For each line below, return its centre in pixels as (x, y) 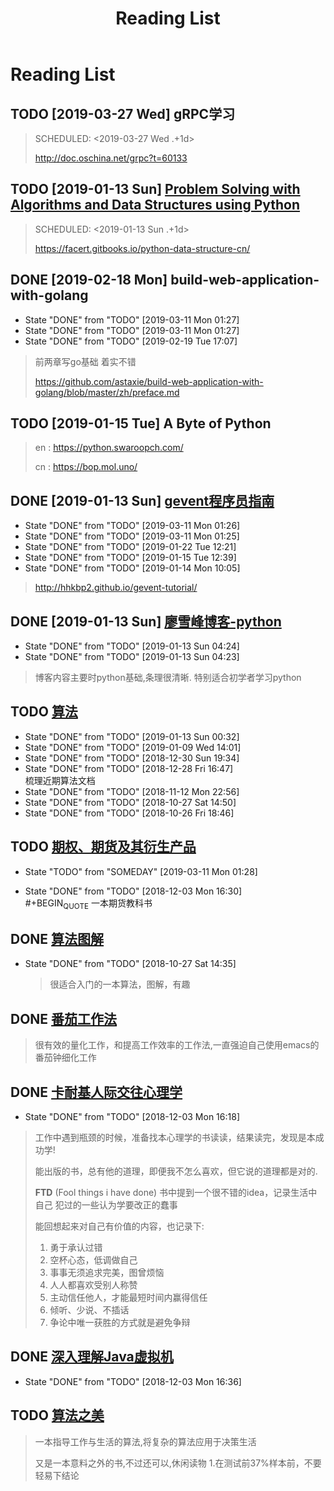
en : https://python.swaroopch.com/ (109, 448)
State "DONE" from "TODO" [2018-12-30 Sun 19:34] (132, 758)
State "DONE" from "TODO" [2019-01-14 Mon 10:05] (132, 568)
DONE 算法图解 (57, 938)
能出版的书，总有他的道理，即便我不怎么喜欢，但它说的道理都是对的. (176, 1171)
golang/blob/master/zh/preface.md (107, 392)
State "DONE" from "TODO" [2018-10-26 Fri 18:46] (129, 813)
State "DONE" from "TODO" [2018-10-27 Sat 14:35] (130, 964)
